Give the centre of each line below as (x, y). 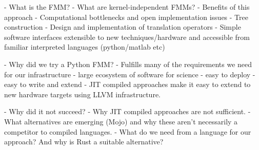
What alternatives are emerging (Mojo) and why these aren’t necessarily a (121, 121)
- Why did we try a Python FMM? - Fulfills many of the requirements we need (128, 64)
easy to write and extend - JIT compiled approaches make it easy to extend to (127, 84)
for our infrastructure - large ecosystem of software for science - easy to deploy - (130, 74)
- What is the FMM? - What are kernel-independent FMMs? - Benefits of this (127, 7)
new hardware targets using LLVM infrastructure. (82, 94)
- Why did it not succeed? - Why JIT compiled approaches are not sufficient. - (127, 111)
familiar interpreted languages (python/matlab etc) (85, 47)
